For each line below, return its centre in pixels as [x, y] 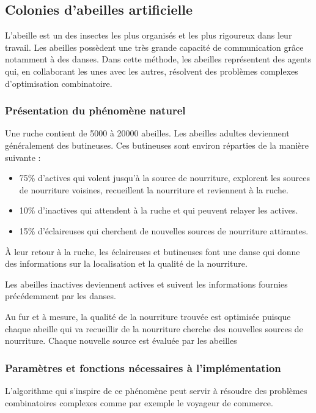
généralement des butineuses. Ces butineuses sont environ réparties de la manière [157, 145]
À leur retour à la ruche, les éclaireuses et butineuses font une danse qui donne [152, 251]
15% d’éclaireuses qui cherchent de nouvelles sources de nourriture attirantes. [164, 230]
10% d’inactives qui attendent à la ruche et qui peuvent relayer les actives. [159, 210]
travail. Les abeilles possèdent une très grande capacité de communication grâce [154, 47]
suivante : [23, 157]
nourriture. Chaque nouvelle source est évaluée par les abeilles [121, 340]
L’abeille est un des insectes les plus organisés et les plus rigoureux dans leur [149, 35]
